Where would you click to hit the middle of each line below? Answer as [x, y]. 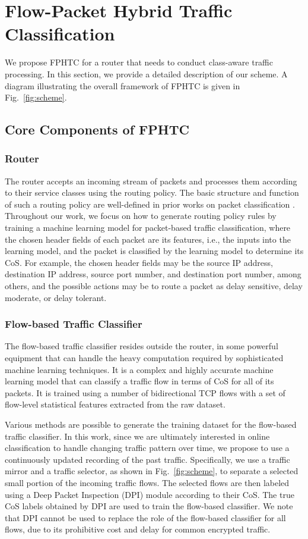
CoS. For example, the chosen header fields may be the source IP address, [139, 262]
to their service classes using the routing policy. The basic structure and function [152, 192]
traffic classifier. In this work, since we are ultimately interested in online [137, 436]
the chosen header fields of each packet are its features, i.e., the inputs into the [148, 239]
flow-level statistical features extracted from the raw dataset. [115, 404]
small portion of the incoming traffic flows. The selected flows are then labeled [147, 482]
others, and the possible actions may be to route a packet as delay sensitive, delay [154, 286]
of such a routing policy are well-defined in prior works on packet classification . [150, 204]
